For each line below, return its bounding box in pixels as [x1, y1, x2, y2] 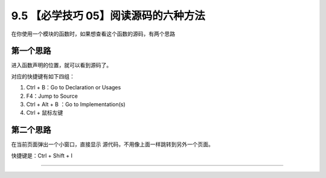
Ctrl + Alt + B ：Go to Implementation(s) [26, 101, 126, 108]
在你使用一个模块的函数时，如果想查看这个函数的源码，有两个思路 [11, 30, 175, 37]
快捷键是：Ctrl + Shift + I [11, 151, 72, 159]
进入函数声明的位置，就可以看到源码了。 [11, 62, 112, 69]
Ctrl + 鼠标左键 [26, 109, 63, 116]
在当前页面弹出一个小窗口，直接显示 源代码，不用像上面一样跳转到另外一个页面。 [11, 141, 214, 148]
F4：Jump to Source [26, 92, 78, 100]
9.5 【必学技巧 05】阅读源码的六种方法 [11, 9, 205, 22]
